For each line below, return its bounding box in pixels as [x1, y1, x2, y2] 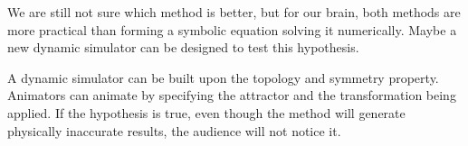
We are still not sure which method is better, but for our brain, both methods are [7, 3, 461, 21]
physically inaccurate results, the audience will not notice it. [7, 121, 341, 140]
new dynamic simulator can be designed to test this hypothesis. [7, 38, 359, 57]
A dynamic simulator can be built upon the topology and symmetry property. [7, 68, 439, 87]
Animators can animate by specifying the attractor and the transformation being [7, 86, 456, 105]
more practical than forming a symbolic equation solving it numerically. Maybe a [7, 20, 457, 39]
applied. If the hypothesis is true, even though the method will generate [7, 103, 406, 122]
